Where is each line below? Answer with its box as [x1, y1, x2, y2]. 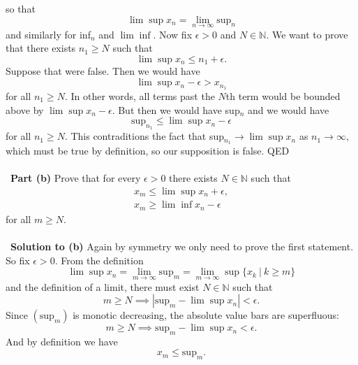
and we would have [248, 102, 329, 117]
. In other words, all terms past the [64, 88, 215, 103]
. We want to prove [266, 27, 348, 41]
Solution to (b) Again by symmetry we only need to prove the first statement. [10, 239, 354, 254]
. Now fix [153, 27, 193, 41]
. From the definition [54, 252, 144, 267]
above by [6, 102, 44, 117]
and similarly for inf [6, 27, 91, 41]
